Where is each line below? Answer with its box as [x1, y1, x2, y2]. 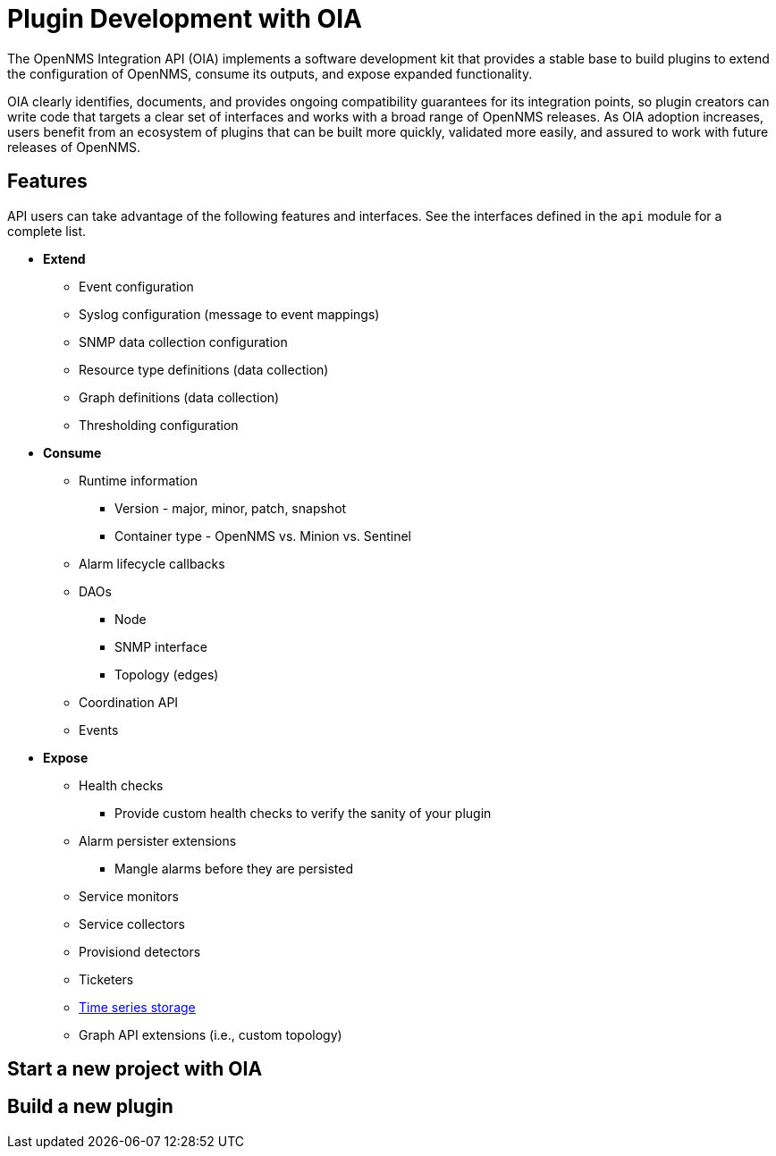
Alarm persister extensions [79, 832, 237, 848]
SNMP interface [114, 638, 207, 654]
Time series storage [79, 999, 196, 1015]
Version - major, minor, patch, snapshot [114, 500, 347, 516]
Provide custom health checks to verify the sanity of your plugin [114, 805, 492, 821]
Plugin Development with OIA [7, 4, 362, 34]
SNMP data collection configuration [79, 333, 288, 350]
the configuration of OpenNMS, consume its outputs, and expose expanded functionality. [7, 65, 533, 81]
